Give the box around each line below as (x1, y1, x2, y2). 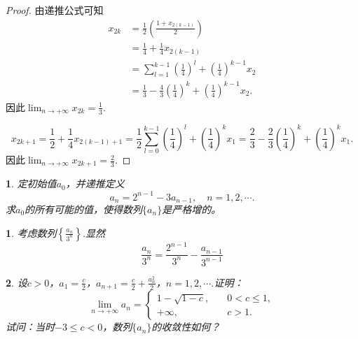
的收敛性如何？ (151, 319, 221, 334)
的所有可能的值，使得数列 (25, 202, 143, 217)
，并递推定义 (65, 176, 125, 191)
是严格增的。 (162, 202, 221, 217)
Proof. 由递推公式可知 (6, 3, 104, 17)
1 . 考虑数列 (6, 225, 57, 240)
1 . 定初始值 (6, 176, 57, 191)
